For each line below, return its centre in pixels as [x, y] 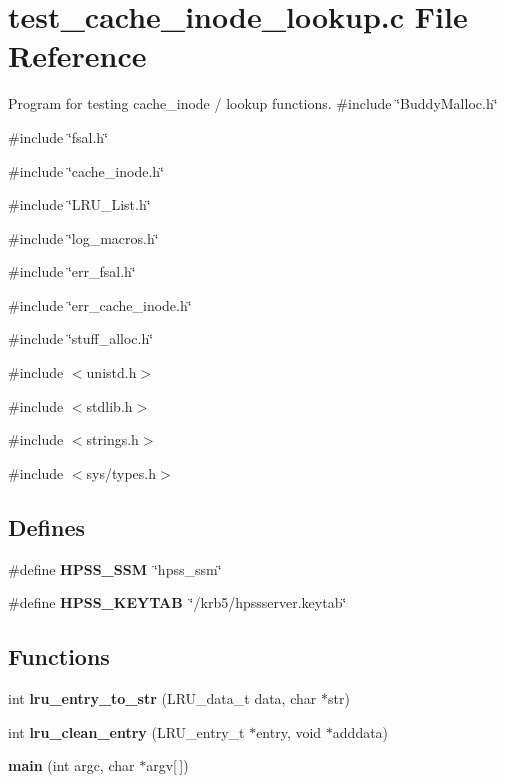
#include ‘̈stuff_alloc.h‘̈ [81, 338]
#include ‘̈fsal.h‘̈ [58, 136]
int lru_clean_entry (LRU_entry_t [126, 731]
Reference [77, 55]
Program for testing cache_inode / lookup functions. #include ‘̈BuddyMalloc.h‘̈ [253, 103]
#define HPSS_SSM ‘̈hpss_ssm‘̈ [115, 568]
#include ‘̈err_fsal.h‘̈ [72, 271]
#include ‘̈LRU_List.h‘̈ [79, 204]
